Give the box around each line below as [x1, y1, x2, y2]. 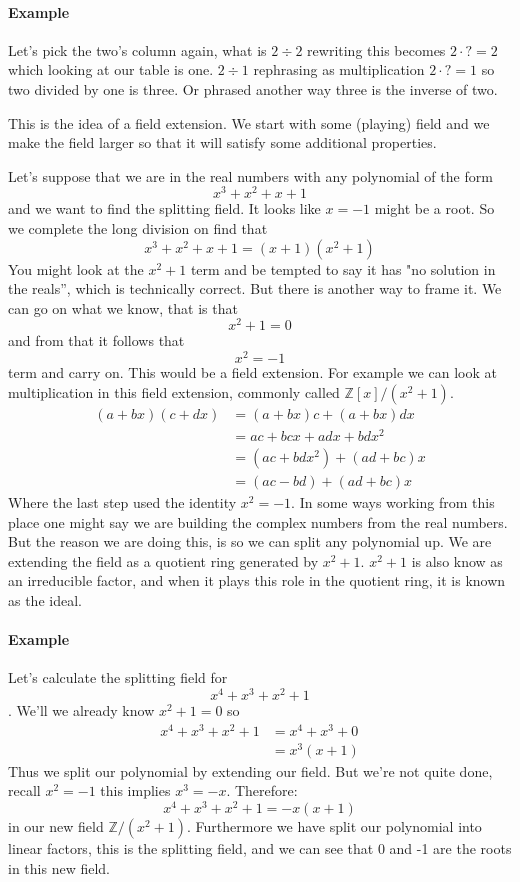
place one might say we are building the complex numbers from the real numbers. [8, 511, 508, 532]
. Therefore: [226, 780, 298, 801]
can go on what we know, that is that [8, 297, 238, 318]
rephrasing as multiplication [253, 59, 425, 80]
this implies [100, 780, 171, 801]
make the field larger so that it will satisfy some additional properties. [8, 132, 437, 153]
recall [8, 780, 41, 801]
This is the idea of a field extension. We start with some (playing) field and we [8, 112, 490, 133]
